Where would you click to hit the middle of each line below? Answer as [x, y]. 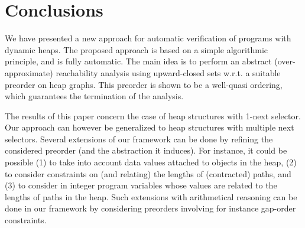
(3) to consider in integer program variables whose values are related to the [141, 185]
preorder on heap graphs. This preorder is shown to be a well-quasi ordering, [144, 84]
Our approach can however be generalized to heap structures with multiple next [150, 127]
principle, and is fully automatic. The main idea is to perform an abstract [138, 61]
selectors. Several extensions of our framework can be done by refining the [139, 139]
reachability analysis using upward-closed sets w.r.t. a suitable [168, 72]
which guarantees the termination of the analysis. [94, 96]
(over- [285, 61]
